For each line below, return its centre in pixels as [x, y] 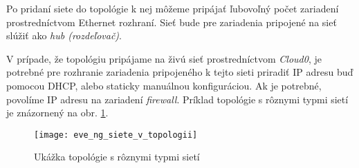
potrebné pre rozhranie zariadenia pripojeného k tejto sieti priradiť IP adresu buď [180, 72]
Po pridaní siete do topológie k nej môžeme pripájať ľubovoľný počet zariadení [173, 8]
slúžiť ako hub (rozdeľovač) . [64, 35]
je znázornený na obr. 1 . [57, 113]
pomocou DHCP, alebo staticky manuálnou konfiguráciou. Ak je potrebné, [164, 85]
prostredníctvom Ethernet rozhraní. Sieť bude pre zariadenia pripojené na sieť [172, 22]
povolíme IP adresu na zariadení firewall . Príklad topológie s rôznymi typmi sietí [177, 99]
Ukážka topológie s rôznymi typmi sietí [117, 157]
